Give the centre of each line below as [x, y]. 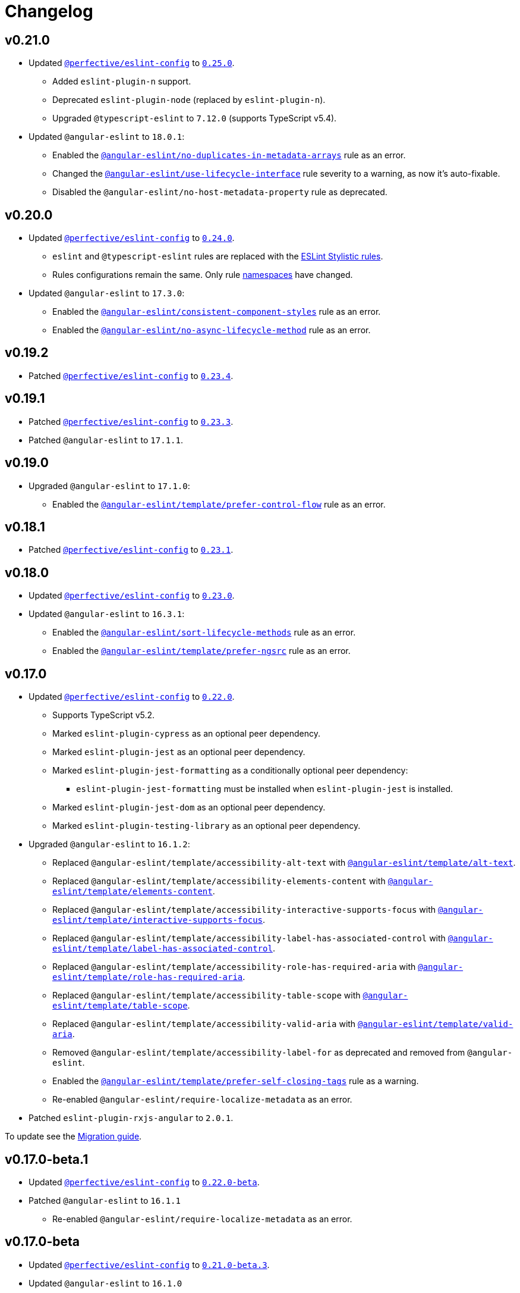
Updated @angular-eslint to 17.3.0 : [107, 293]
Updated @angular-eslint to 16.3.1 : [107, 614]
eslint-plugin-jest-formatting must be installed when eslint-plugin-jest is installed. [265, 789]
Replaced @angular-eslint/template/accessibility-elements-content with [219, 881]
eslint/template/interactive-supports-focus [158, 920]
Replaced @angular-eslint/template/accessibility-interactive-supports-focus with [244, 910]
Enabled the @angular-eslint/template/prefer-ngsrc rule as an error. [201, 651]
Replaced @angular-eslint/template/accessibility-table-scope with [207, 995]
